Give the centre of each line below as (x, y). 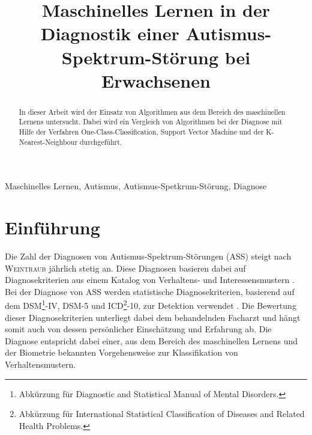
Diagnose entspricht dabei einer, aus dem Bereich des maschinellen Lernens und (151, 340)
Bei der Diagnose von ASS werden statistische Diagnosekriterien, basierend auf (150, 291)
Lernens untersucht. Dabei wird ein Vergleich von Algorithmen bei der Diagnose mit (151, 122)
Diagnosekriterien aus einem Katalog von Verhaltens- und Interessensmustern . (150, 280)
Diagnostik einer (110, 33)
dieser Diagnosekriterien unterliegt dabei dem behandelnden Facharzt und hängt (153, 317)
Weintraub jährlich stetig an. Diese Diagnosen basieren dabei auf (125, 268)
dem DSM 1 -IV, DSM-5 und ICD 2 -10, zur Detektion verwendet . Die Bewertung (151, 305)
